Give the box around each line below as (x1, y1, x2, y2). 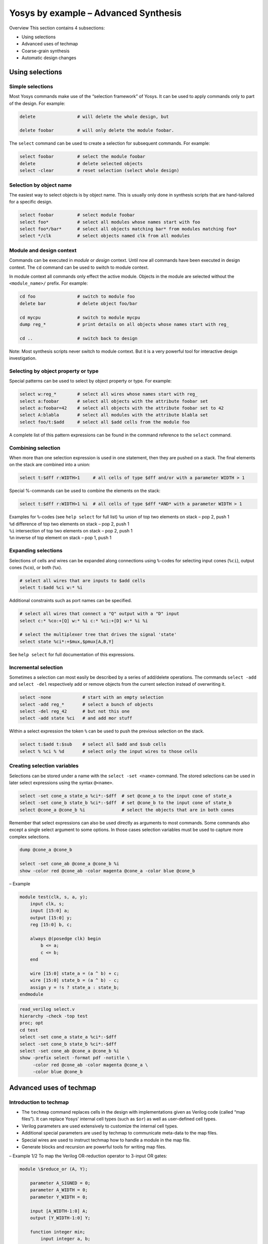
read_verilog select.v (19, 1006, 75, 1012)
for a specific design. (9, 199, 53, 205)
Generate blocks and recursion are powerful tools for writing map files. (21, 1143, 166, 1149)
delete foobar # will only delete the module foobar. (19, 127, 174, 133)
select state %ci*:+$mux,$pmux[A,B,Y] (19, 638, 114, 644)
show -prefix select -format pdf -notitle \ (19, 1055, 130, 1061)
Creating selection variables (9, 762, 79, 769)
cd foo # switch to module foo (19, 294, 135, 300)
